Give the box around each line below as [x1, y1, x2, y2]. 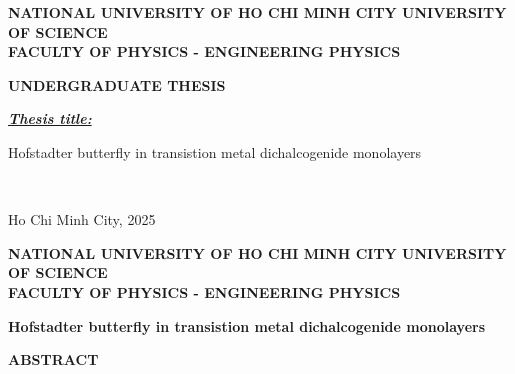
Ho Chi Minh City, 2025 [8, 209, 156, 230]
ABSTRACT [8, 349, 99, 370]
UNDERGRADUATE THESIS [8, 74, 226, 95]
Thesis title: [8, 108, 92, 129]
